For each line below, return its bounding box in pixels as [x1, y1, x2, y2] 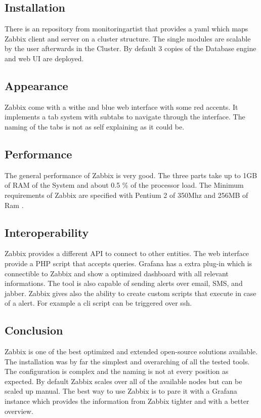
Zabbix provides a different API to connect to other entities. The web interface [5, 248, 249, 259]
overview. [5, 405, 33, 416]
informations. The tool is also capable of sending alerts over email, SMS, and [5, 278, 243, 288]
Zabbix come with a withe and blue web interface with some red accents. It [5, 101, 238, 112]
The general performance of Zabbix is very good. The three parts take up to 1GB [5, 170, 257, 180]
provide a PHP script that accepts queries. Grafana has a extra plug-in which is [5, 258, 252, 268]
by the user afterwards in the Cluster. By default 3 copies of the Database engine [5, 43, 256, 54]
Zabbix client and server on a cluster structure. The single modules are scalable [5, 33, 251, 44]
